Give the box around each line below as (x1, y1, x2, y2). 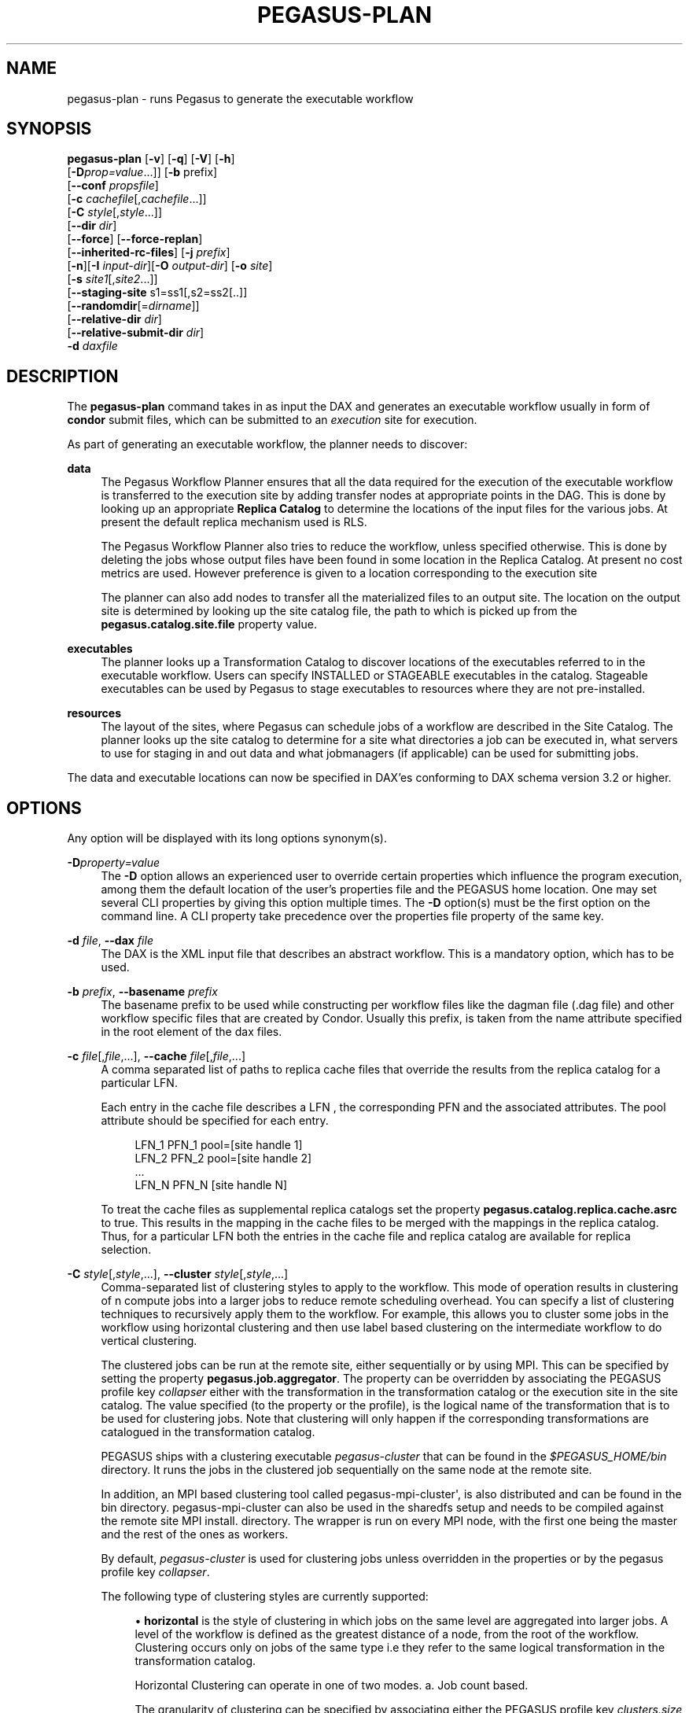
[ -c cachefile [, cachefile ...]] (67, 192, 207, 206)
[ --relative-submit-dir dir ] (67, 326, 204, 340)
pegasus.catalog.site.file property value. (101, 617, 317, 632)
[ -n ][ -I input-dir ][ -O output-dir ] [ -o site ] (67, 259, 273, 273)
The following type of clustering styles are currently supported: (101, 1590, 429, 1604)
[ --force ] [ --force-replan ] (67, 232, 203, 246)
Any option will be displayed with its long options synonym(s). (67, 831, 388, 845)
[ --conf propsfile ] (67, 179, 159, 193)
